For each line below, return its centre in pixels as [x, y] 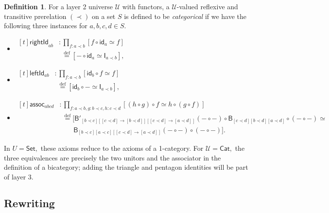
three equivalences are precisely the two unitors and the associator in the [113, 157]
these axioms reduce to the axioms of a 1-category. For [122, 148]
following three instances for [46, 26]
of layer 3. [19, 176]
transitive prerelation [35, 16]
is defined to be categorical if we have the [185, 16]
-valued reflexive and [207, 6]
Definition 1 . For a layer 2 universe [58, 6]
